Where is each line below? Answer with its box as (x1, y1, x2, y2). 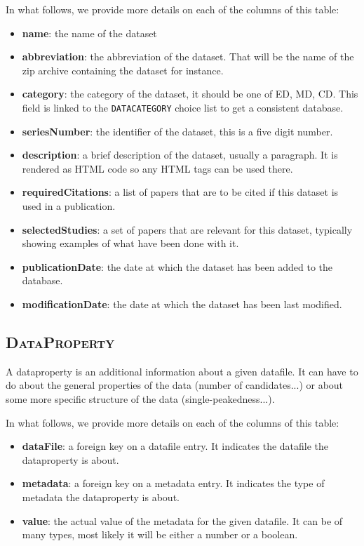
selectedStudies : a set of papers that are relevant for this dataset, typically (22, 222, 353, 237)
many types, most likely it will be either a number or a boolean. (22, 527, 298, 542)
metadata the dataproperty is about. (22, 489, 180, 504)
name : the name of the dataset (22, 25, 157, 40)
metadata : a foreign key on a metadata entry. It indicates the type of (22, 476, 325, 491)
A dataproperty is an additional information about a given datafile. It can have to (6, 364, 358, 378)
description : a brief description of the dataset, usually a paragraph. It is (22, 147, 338, 162)
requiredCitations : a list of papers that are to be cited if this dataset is (22, 185, 339, 199)
